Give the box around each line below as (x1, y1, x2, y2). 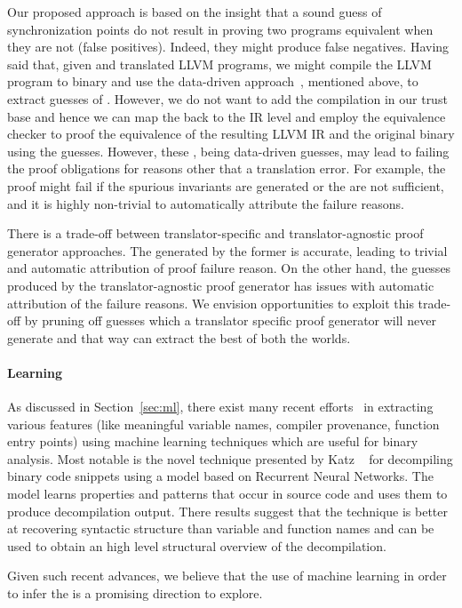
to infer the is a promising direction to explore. (7, 584, 263, 603)
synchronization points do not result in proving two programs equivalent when (7, 20, 434, 38)
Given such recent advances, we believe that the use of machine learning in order (7, 566, 447, 585)
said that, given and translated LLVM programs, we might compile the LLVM (7, 54, 432, 73)
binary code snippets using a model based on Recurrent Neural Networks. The (7, 467, 434, 485)
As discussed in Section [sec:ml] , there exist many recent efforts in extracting (7, 397, 434, 416)
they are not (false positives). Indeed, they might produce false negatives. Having (7, 37, 450, 56)
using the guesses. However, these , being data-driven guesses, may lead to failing (7, 141, 450, 160)
